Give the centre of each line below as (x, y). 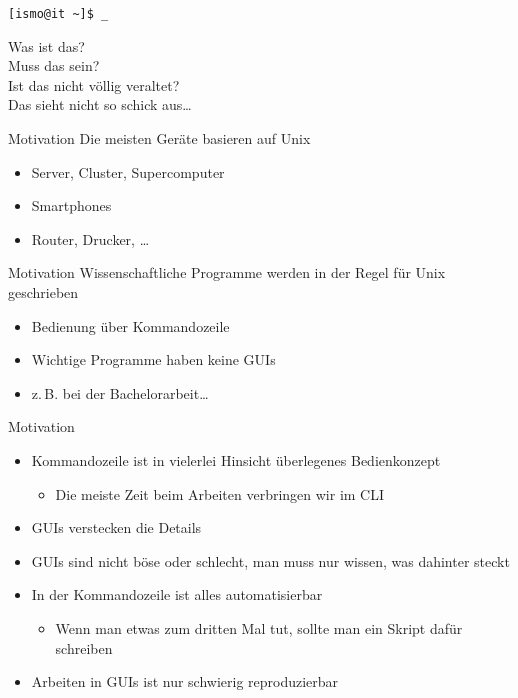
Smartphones (71, 205)
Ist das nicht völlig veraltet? (94, 84)
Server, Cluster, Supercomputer (128, 171)
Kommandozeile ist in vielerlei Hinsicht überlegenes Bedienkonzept (236, 459)
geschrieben (43, 292)
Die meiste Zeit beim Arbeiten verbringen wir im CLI (220, 493)
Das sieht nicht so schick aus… (100, 104)
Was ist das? (46, 45)
